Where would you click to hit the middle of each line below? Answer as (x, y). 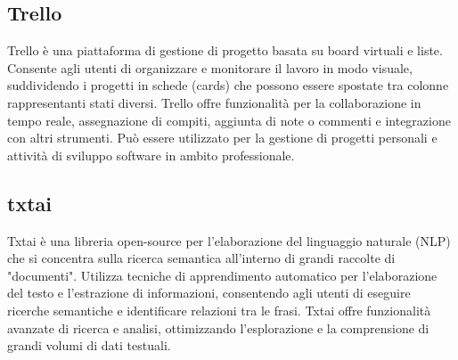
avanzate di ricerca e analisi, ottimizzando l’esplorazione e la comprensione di (218, 327)
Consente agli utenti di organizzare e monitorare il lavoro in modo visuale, (210, 67)
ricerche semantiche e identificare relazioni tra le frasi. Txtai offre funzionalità (219, 310)
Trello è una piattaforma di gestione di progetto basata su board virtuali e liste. (225, 50)
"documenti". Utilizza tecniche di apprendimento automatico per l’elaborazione (222, 275)
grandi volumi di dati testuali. (89, 345)
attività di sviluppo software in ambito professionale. (151, 155)
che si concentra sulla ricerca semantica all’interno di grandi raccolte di (201, 258)
